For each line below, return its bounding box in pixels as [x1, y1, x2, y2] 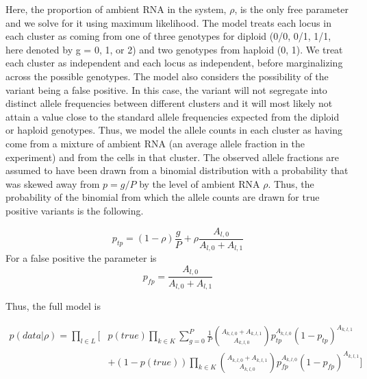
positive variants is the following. [5, 203, 144, 217]
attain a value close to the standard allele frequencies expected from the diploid [5, 109, 340, 123]
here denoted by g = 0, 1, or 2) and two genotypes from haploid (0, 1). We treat [5, 42, 343, 56]
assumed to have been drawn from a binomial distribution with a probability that [5, 163, 349, 178]
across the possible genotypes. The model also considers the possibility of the [5, 69, 329, 83]
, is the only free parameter [234, 2, 349, 16]
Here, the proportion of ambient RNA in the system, [5, 2, 227, 16]
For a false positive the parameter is [5, 251, 157, 265]
